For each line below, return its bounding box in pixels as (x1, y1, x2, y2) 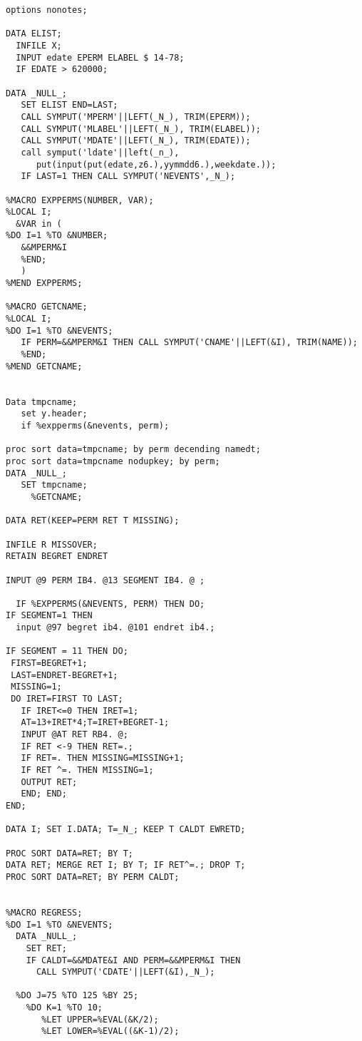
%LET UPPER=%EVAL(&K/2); (41, 1014, 159, 1025)
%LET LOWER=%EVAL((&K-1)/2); (41, 1026, 180, 1037)
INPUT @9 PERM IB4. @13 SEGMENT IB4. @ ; (6, 575, 205, 585)
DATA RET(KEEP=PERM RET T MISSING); (6, 516, 180, 526)
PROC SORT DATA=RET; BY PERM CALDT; (6, 871, 180, 882)
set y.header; (21, 409, 88, 419)
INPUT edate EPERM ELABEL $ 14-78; (16, 52, 185, 63)
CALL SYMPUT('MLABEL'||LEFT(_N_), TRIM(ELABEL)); (21, 123, 261, 134)
